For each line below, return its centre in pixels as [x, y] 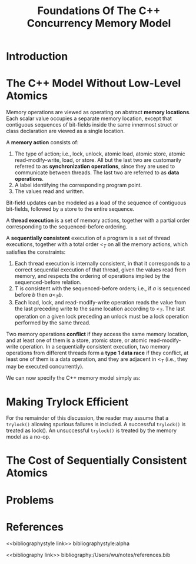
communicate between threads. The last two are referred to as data [97, 172]
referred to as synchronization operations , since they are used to [95, 167]
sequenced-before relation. [48, 282]
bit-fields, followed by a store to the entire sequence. [70, 209]
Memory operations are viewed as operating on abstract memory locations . [99, 112]
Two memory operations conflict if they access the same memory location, [97, 334]
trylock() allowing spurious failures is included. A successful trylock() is [96, 424]
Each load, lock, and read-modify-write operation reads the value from [100, 302]
